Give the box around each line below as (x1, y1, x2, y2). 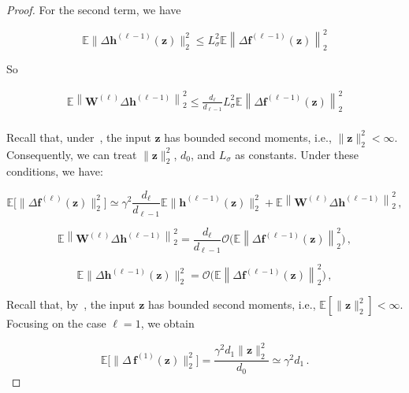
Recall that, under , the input (6, 128, 151, 145)
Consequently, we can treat (6, 146, 137, 162)
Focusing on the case (6, 315, 106, 332)
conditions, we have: (6, 163, 103, 180)
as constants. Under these (235, 146, 359, 162)
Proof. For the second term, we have (6, 2, 181, 17)
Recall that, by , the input (6, 296, 136, 313)
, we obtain (140, 315, 195, 332)
